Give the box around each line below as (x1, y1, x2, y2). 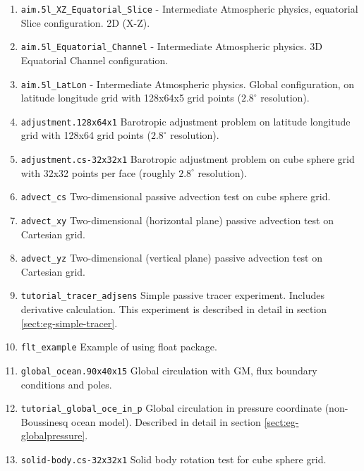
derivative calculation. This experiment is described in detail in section (20, 302, 327, 317)
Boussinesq (20, 414, 68, 429)
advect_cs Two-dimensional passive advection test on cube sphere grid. (20, 189, 331, 204)
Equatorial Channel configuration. (20, 52, 169, 67)
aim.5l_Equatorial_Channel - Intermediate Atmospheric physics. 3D (20, 39, 322, 54)
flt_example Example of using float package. (20, 339, 217, 354)
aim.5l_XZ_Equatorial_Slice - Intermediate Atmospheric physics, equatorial (20, 1, 358, 16)
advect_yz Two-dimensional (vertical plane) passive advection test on (20, 250, 323, 265)
